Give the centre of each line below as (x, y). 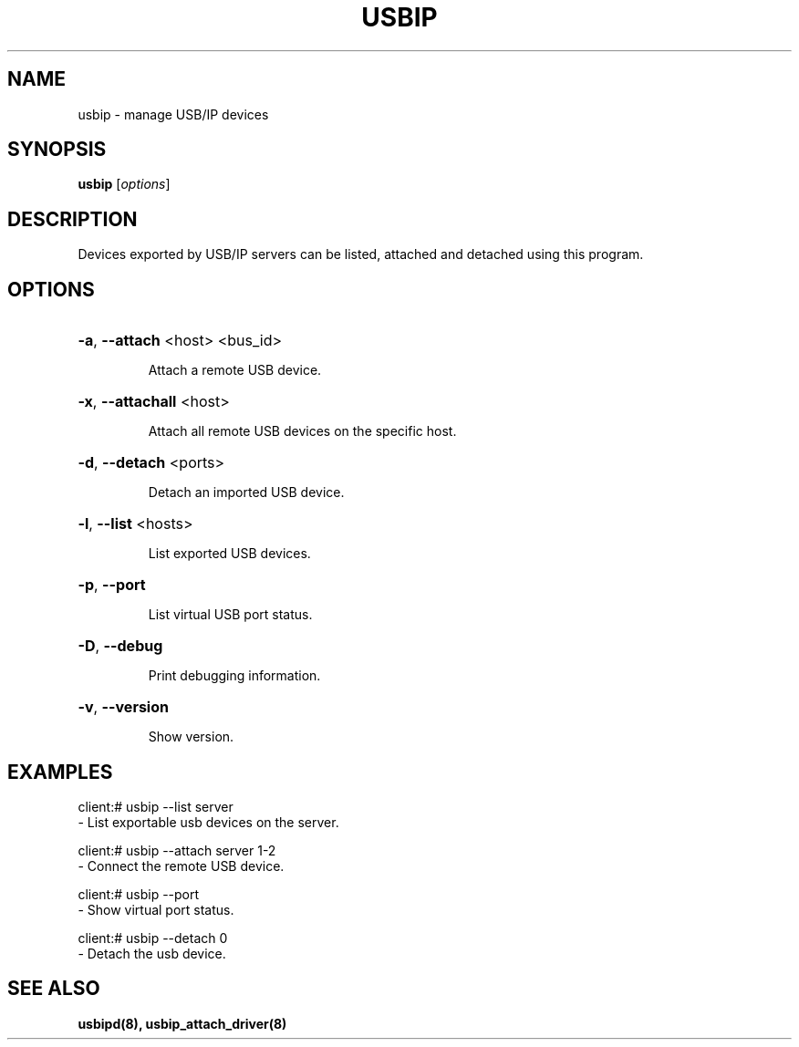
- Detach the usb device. (152, 953)
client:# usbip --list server (156, 806)
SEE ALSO (54, 989)
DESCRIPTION (73, 219)
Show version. (191, 737)
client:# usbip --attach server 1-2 (177, 850)
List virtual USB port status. (230, 615)
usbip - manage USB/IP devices (173, 114)
